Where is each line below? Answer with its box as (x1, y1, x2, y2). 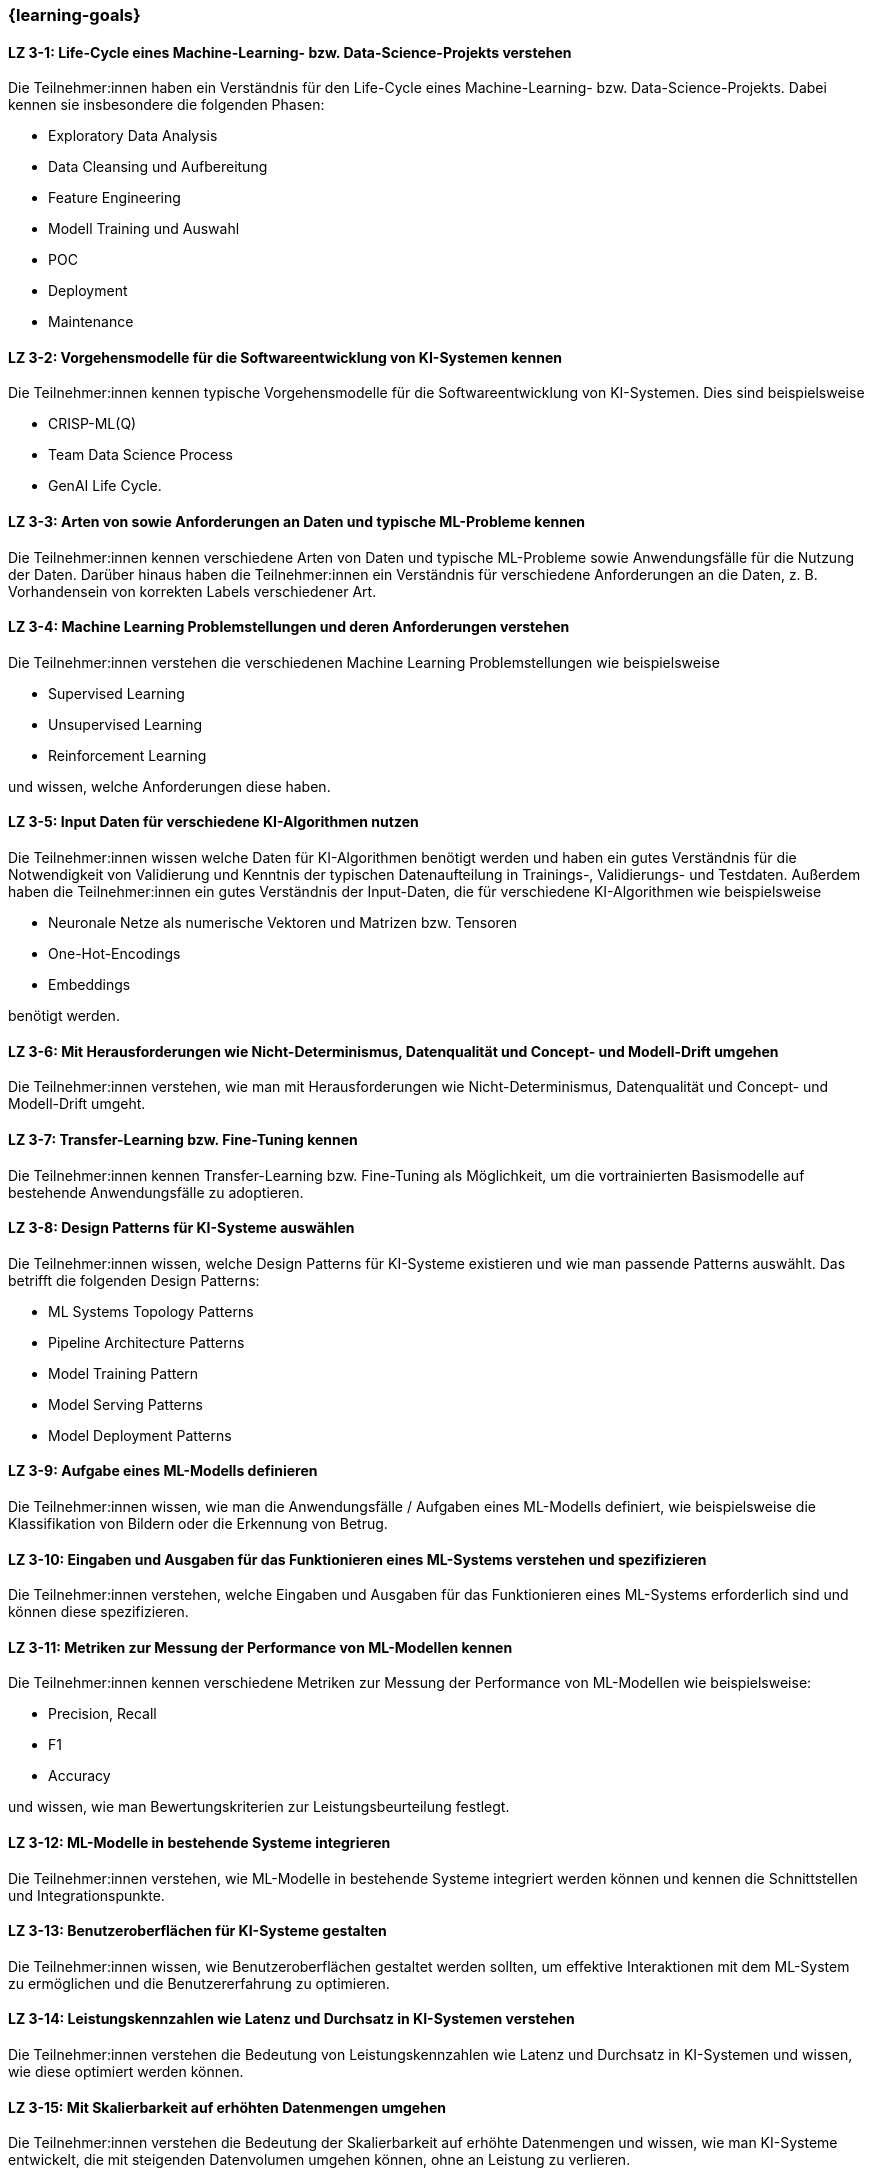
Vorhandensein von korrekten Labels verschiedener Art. (8, 582, 377, 600)
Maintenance (48, 313, 134, 331)
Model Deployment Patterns (48, 1426, 232, 1444)
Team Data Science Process (48, 446, 233, 464)
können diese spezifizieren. (8, 1603, 189, 1621)
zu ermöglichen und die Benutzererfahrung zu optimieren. (8, 1974, 390, 1992)
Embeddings (48, 976, 131, 994)
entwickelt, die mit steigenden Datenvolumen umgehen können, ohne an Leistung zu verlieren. (8, 2151, 631, 2169)
